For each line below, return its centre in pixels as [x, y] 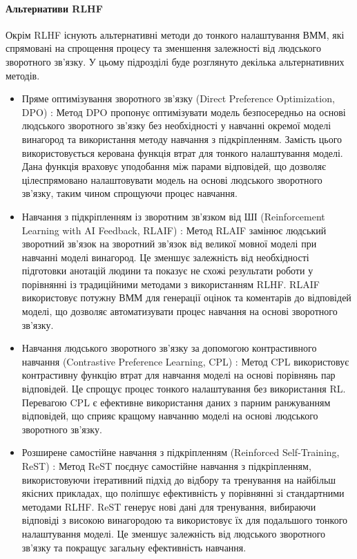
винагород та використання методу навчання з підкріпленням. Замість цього [182, 139]
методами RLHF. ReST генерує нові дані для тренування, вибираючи [169, 506]
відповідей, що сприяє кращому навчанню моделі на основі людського [170, 416]
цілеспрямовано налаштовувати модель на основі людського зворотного [172, 179]
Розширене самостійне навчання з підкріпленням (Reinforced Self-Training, [181, 452]
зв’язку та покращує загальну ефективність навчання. [134, 547]
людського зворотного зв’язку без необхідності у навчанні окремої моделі [176, 125]
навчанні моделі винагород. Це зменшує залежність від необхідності [165, 257]
